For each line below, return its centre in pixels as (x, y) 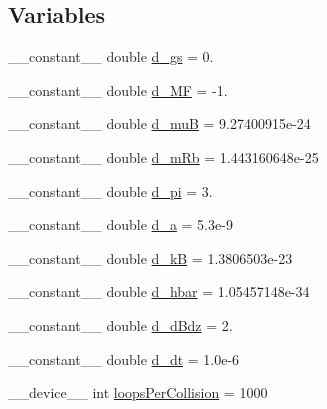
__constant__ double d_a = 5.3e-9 (120, 224)
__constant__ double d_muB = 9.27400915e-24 (159, 123)
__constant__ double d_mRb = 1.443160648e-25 (163, 156)
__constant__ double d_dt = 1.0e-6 (124, 358)
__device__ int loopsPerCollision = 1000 (138, 392)
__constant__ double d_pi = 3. (110, 190)
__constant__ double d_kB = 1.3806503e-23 (150, 257)
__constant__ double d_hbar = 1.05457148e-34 (159, 291)
